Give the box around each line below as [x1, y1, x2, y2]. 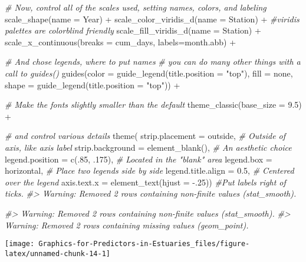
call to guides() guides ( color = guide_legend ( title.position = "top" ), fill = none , [5, 67, 293, 79]
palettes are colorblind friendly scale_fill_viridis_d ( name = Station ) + [5, 24, 261, 37]
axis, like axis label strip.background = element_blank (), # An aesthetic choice [5, 141, 292, 153]
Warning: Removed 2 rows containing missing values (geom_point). [5, 218, 249, 231]
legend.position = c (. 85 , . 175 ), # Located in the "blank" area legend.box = [5, 152, 272, 165]
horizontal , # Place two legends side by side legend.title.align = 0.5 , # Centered [5, 164, 294, 177]
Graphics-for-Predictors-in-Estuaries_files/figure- [38, 240, 250, 248]
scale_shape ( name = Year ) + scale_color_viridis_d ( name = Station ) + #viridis [5, 12, 300, 25]
